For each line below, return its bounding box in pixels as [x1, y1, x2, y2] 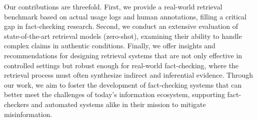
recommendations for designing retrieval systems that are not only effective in [4, 50, 242, 60]
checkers [4, 99, 29, 109]
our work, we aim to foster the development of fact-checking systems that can [4, 79, 242, 90]
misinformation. [4, 109, 52, 119]
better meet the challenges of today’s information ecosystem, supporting [4, 89, 225, 100]
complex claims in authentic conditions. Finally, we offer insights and [4, 40, 215, 51]
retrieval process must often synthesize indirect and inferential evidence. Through [4, 70, 253, 80]
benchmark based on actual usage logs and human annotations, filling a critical [4, 11, 246, 21]
